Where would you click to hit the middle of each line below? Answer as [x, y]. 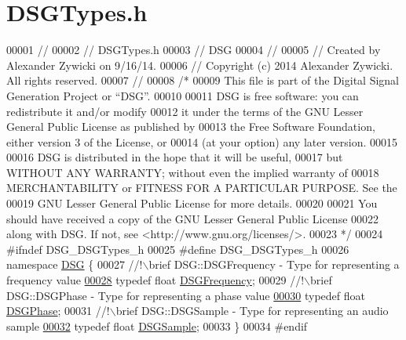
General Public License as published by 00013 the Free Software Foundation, [191, 127]
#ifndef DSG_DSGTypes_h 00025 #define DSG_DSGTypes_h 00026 [178, 249]
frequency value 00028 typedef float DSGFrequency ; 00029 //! [155, 280]
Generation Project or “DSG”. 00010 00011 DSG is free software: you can [183, 95]
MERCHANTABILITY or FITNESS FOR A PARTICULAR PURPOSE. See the [202, 188]
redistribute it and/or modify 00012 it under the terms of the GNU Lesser [185, 111]
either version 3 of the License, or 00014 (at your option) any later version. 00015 [202, 141]
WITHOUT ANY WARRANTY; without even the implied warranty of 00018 [193, 172]
